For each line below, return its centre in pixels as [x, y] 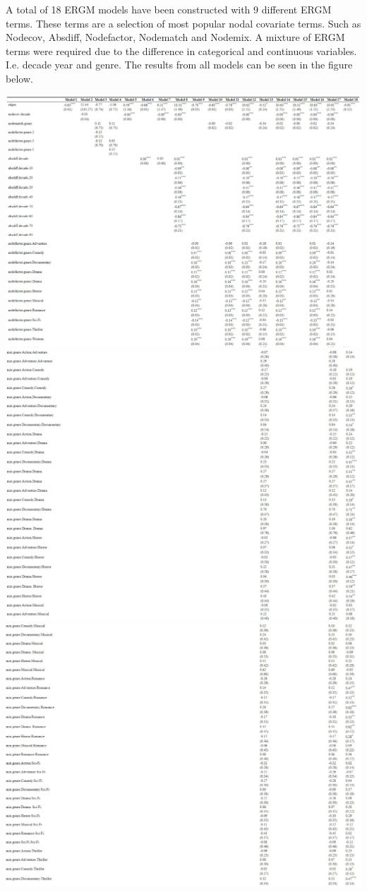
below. [19, 78]
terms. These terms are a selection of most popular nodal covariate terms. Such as [183, 23]
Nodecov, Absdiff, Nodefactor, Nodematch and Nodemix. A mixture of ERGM [175, 37]
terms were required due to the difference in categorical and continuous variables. [181, 50]
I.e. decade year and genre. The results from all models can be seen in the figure [179, 65]
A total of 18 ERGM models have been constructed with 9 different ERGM [169, 9]
